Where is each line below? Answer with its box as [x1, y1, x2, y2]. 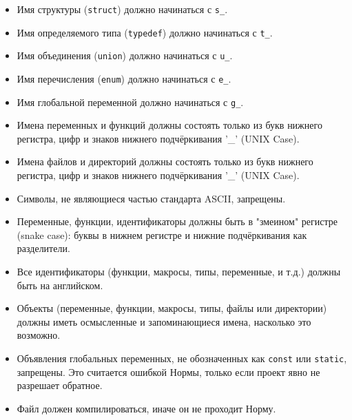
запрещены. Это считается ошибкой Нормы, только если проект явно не [17, 364, 320, 379]
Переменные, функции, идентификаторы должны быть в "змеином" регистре [17, 214, 338, 229]
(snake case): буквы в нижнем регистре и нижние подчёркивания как [17, 227, 307, 242]
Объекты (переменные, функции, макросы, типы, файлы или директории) [17, 301, 327, 315]
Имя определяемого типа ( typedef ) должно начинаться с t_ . [17, 25, 273, 39]
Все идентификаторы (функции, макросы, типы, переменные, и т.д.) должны [17, 264, 341, 279]
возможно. [17, 328, 61, 342]
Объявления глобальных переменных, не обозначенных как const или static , [17, 351, 347, 365]
